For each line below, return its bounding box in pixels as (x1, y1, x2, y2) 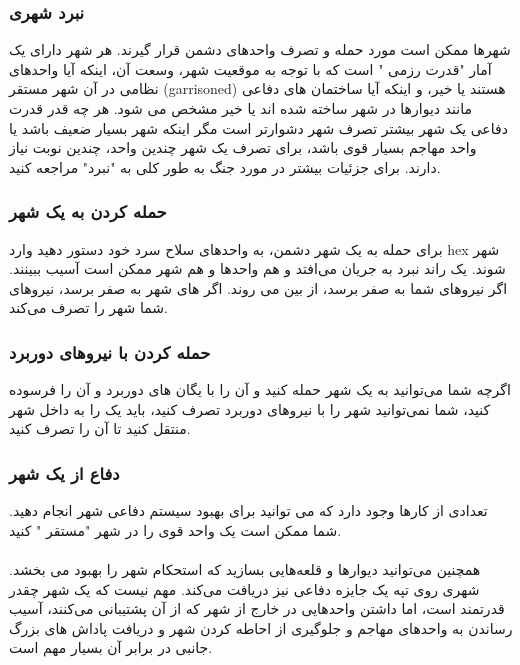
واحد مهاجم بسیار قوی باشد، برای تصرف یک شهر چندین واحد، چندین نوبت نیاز (9, 137, 477, 158)
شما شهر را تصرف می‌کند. (9, 297, 168, 318)
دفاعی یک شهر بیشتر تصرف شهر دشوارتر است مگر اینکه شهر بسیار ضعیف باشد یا (9, 117, 508, 138)
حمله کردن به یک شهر (9, 199, 167, 224)
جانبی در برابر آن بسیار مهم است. (9, 637, 213, 658)
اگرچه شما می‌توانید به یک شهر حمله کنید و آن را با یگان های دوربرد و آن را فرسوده (9, 379, 511, 400)
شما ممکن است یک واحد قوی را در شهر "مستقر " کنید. (9, 519, 342, 540)
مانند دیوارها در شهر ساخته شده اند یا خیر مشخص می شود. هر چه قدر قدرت (9, 98, 472, 118)
